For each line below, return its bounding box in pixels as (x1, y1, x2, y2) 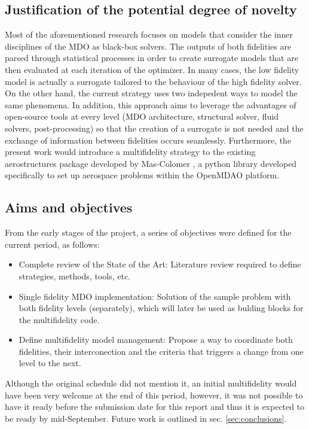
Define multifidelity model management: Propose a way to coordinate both (19, 333, 293, 346)
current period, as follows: (5, 238, 100, 250)
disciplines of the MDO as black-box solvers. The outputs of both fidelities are (5, 39, 292, 52)
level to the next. (19, 357, 81, 369)
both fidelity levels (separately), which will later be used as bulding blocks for (19, 302, 304, 314)
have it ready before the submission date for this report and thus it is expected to (5, 400, 305, 413)
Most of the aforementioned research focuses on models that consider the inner (5, 28, 293, 41)
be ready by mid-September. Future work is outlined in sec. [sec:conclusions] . (5, 412, 287, 424)
